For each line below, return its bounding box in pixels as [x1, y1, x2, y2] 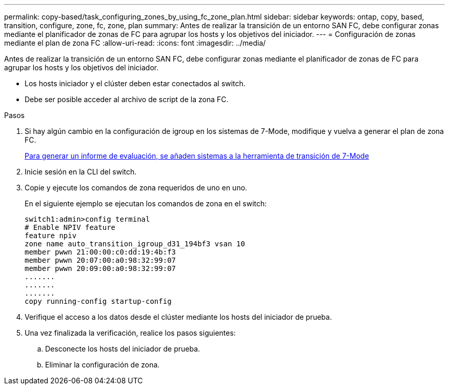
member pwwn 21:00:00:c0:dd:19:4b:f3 [25, 248, 176, 256]
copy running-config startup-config [25, 297, 172, 305]
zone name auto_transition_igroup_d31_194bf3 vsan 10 [25, 240, 245, 248]
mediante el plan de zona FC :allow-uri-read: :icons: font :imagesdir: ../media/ [4, 38, 266, 47]
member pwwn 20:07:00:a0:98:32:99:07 [25, 256, 176, 264]
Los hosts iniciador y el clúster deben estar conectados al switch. [25, 79, 246, 88]
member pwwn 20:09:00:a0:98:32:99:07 [25, 264, 176, 273]
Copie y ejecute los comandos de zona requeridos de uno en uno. [25, 183, 248, 192]
